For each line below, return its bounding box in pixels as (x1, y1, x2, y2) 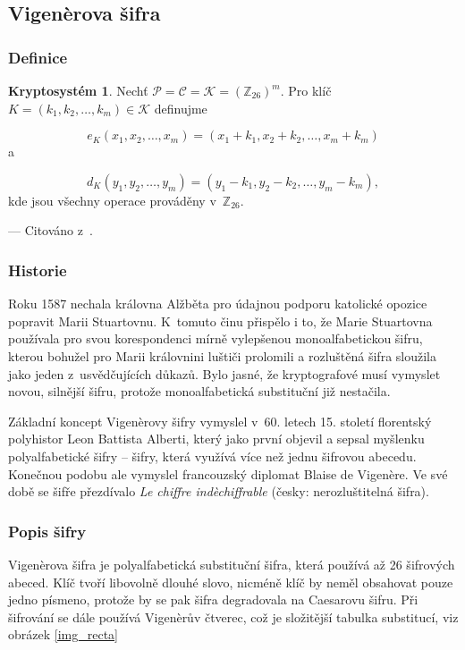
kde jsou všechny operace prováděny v (8, 190, 216, 209)
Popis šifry (8, 519, 87, 542)
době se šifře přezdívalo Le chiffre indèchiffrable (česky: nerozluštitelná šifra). (8, 482, 429, 501)
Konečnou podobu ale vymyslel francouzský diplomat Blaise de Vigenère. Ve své (8, 464, 448, 483)
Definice (8, 46, 68, 68)
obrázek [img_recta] (8, 625, 118, 644)
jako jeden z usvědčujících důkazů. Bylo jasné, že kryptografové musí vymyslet (8, 364, 441, 383)
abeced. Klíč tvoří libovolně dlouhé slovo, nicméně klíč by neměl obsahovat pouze (8, 572, 453, 591)
